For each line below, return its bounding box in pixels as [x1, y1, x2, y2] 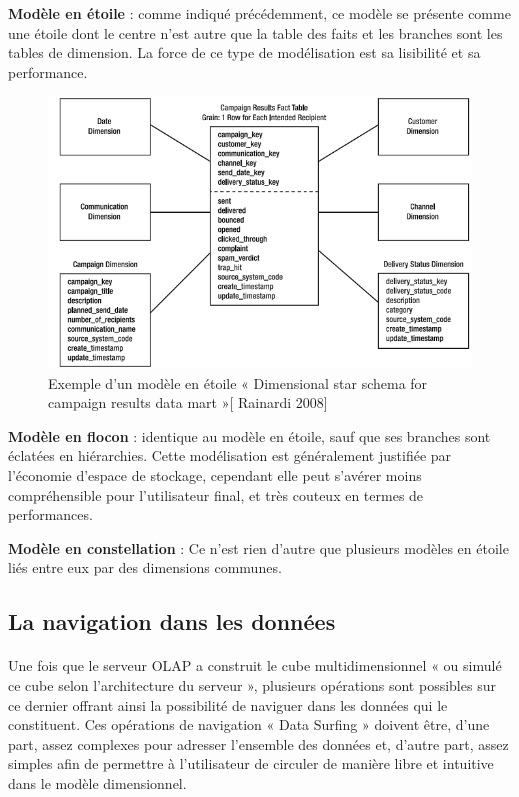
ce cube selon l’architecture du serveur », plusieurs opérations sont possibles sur [8, 674, 496, 695]
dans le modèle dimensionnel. [8, 772, 187, 793]
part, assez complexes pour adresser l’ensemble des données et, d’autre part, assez [8, 733, 509, 754]
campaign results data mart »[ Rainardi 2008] [48, 392, 328, 413]
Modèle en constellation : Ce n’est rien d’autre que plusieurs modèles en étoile [8, 537, 509, 558]
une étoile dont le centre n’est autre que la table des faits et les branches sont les [8, 22, 503, 43]
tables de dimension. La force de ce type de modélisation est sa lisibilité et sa [8, 42, 481, 63]
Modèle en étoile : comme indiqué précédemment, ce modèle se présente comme [8, 3, 511, 23]
